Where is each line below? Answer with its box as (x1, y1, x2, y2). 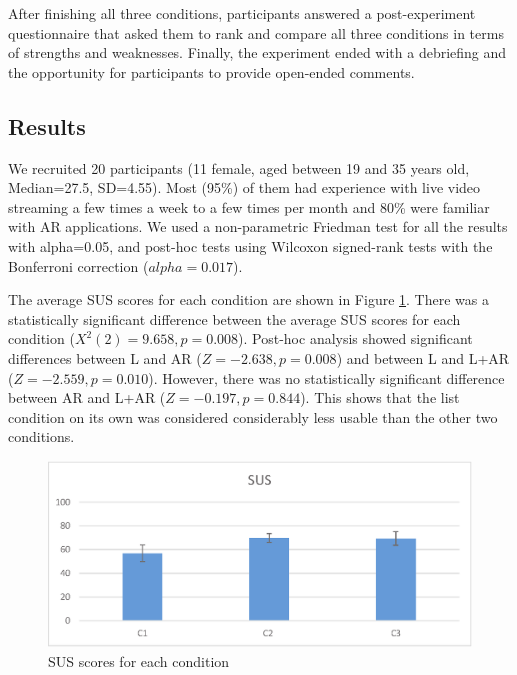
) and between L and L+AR (336, 347, 510, 368)
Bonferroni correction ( (8, 255, 149, 276)
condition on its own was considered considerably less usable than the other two (8, 406, 498, 427)
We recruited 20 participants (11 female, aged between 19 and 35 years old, (8, 157, 470, 178)
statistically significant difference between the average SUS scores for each (8, 308, 461, 329)
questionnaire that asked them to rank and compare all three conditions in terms (8, 22, 504, 43)
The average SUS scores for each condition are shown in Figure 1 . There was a (8, 289, 489, 310)
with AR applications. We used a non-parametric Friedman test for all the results (8, 216, 508, 237)
